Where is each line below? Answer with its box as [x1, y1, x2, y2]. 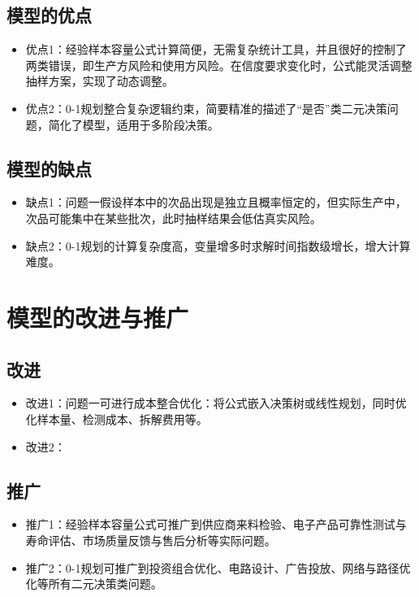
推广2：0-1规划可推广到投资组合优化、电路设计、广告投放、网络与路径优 [25, 559, 411, 576]
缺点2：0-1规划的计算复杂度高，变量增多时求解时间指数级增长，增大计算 [25, 237, 411, 254]
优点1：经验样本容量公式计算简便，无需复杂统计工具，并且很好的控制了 [25, 41, 407, 58]
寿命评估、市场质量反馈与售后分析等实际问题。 [25, 531, 276, 548]
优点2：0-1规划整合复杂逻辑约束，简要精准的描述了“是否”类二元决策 [25, 99, 387, 116]
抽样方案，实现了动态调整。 [25, 72, 174, 89]
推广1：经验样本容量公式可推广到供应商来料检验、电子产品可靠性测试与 [25, 516, 407, 533]
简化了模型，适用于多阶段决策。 [48, 115, 219, 133]
